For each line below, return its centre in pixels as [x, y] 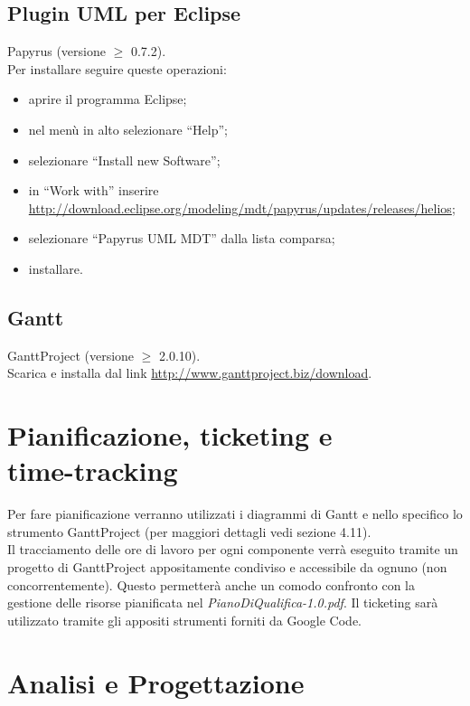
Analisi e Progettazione [156, 682]
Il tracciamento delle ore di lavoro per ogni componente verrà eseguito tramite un [233, 549]
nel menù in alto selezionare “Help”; [128, 129]
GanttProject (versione [71, 355]
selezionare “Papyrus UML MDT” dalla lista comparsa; [182, 238]
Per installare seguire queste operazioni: [117, 68]
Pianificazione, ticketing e [170, 435]
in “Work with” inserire [94, 190]
